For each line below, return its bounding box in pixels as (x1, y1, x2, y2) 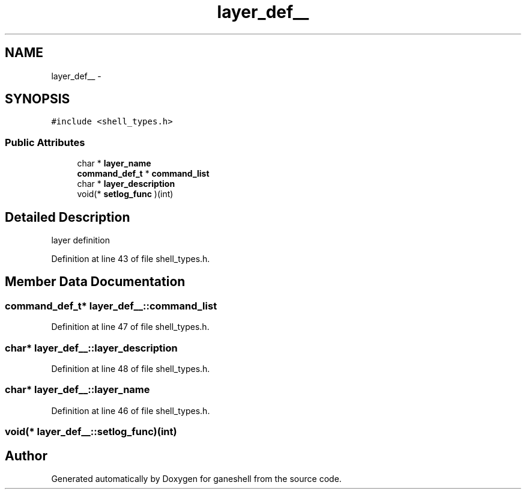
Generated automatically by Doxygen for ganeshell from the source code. (51, 473, 342, 484)
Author (5, 448, 47, 463)
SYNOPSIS (5, 91, 70, 107)
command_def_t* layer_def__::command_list (5, 299, 217, 312)
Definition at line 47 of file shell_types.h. (51, 322, 210, 332)
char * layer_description (77, 178, 175, 189)
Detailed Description (5, 209, 130, 225)
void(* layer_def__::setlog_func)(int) (5, 425, 177, 438)
